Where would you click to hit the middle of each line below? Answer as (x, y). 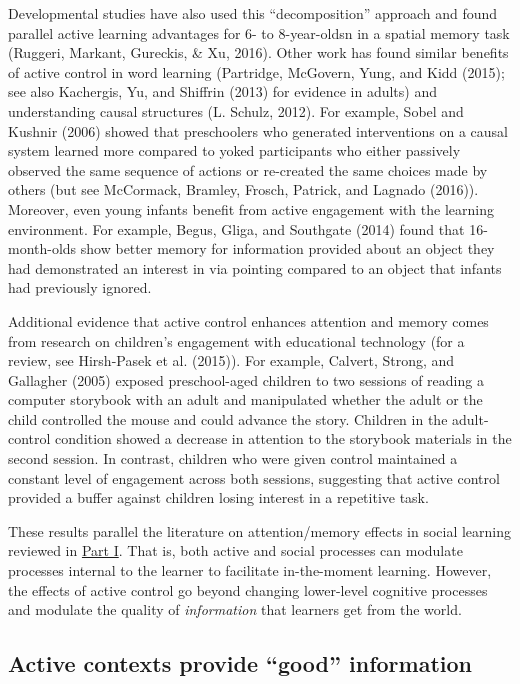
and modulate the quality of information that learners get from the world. (235, 609)
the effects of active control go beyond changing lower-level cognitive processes (248, 589)
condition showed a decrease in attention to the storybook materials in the (283, 438)
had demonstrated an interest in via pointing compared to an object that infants (255, 267)
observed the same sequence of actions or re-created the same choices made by (248, 169)
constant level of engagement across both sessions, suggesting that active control (254, 477)
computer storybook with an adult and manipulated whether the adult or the (245, 399)
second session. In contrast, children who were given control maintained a (233, 458)
